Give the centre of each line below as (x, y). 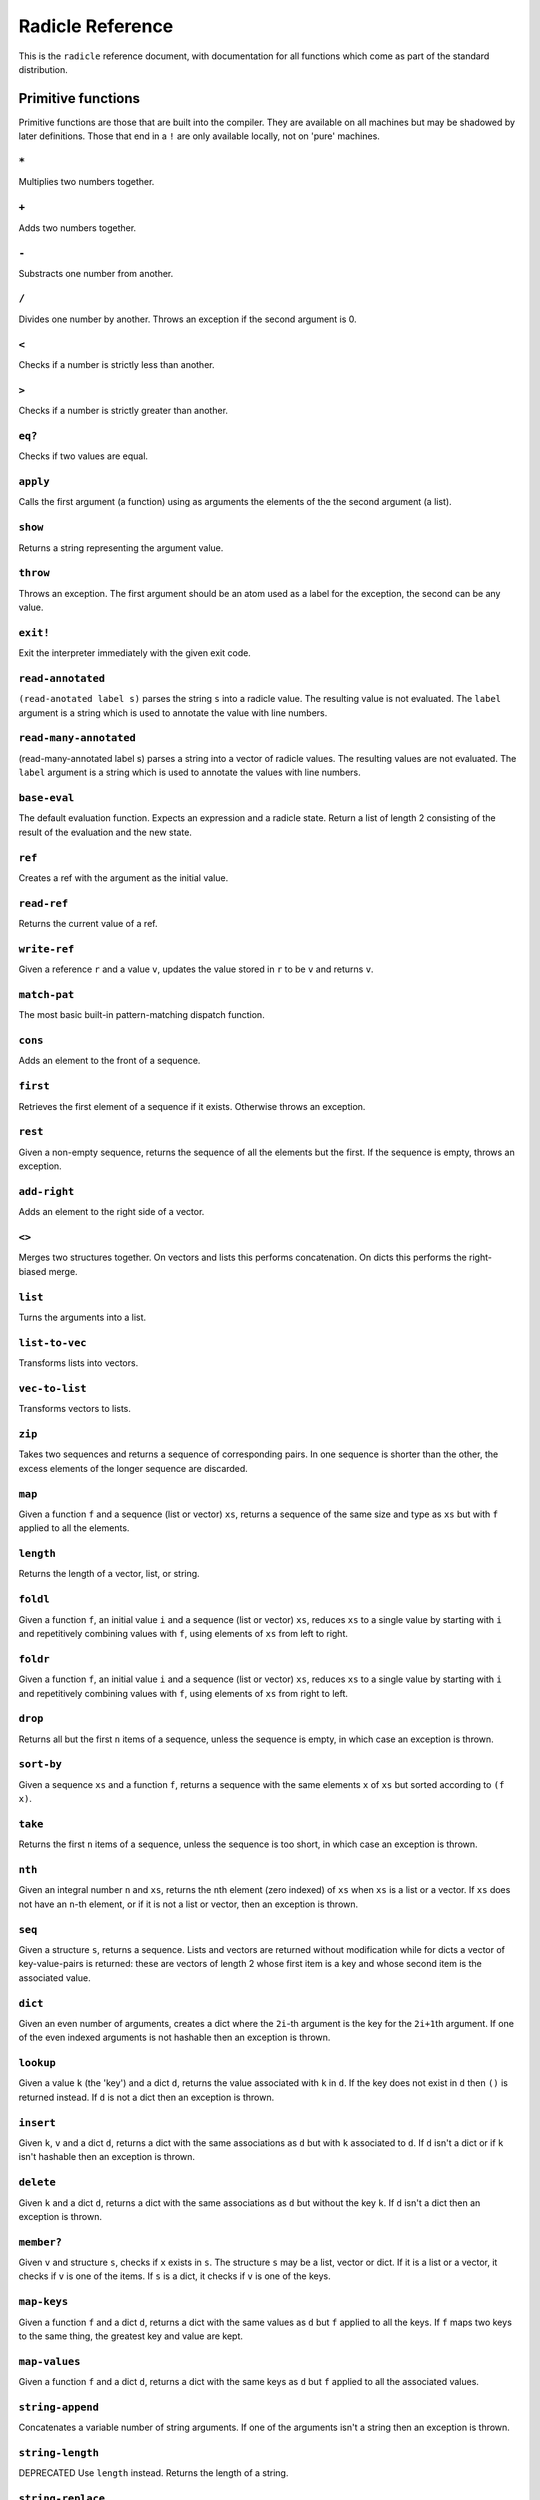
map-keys (43, 2302)
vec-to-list (52, 1388)
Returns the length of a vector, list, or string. (109, 1574)
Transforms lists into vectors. (78, 1363)
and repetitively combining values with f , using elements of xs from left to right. (183, 1633)
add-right (46, 1191)
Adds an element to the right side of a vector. (111, 1212)
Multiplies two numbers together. (86, 182)
